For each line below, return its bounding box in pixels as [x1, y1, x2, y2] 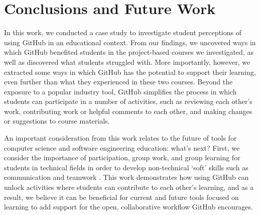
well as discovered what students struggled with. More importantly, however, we [4, 56, 250, 67]
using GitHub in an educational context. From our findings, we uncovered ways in [4, 37, 256, 47]
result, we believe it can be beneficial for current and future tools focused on [4, 191, 239, 202]
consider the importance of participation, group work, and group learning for [4, 152, 240, 163]
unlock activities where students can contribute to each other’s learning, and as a [4, 182, 254, 192]
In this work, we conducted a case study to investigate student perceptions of [4, 27, 242, 38]
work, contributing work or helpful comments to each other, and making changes [4, 105, 252, 116]
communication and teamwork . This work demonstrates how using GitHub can [4, 172, 249, 182]
